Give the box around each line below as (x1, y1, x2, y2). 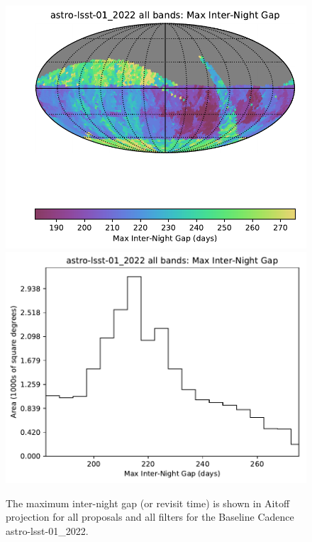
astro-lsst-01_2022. (6, 523, 89, 538)
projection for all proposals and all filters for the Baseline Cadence (6, 509, 294, 524)
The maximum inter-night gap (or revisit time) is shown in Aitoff (6, 495, 290, 510)
